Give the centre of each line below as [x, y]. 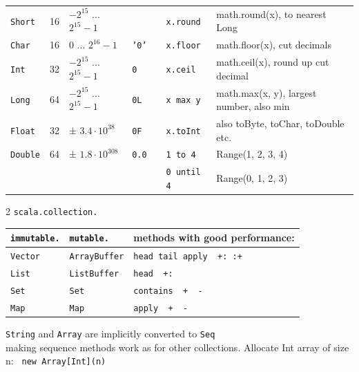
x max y [183, 101]
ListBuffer [94, 274]
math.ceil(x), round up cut [273, 62]
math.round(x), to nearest [271, 13]
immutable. [35, 239]
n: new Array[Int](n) [56, 361]
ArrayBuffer [97, 257]
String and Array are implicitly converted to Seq [110, 334]
